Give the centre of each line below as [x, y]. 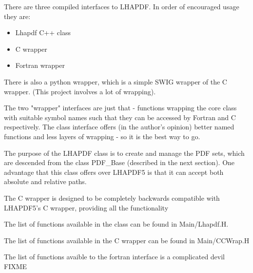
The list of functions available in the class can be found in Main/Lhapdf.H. [116, 224]
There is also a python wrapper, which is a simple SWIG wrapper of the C [116, 81]
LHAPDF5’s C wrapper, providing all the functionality [86, 207]
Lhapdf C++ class [43, 32]
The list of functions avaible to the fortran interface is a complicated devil [115, 257]
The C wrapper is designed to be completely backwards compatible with [112, 198]
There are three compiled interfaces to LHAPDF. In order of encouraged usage [122, 6]
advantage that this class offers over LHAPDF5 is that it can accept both [114, 172]
